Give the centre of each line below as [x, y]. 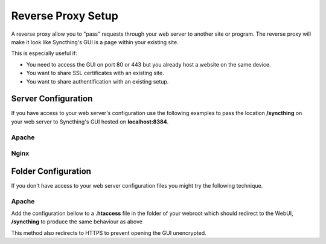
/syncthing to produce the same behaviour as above [77, 222]
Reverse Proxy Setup [65, 16]
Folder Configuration [51, 171]
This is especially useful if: [44, 53]
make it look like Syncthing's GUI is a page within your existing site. [95, 42]
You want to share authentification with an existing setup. [97, 81]
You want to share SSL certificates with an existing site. [95, 73]
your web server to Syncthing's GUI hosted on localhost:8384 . [90, 122]
